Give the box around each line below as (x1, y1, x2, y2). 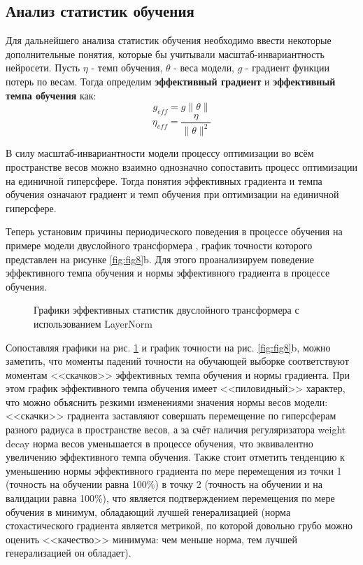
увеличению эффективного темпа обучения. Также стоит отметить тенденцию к (6, 449, 345, 464)
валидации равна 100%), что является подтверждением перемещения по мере (6, 491, 335, 505)
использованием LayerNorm (34, 316, 152, 330)
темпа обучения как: (6, 88, 97, 102)
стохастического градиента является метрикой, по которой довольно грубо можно (6, 518, 353, 533)
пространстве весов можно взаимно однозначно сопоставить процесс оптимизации (6, 159, 357, 174)
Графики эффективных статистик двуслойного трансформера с (34, 302, 299, 317)
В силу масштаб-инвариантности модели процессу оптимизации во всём (6, 146, 314, 160)
